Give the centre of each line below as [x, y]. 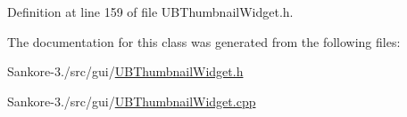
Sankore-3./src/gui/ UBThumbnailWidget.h [125, 71]
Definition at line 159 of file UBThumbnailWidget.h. [150, 12]
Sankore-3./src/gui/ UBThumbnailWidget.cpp [132, 101]
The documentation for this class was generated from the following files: [204, 41]
